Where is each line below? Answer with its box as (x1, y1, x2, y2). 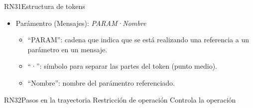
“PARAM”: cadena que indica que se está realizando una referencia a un (27, 34, 249, 45)
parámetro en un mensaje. (27, 44, 108, 54)
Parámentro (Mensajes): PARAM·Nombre (15, 17, 146, 28)
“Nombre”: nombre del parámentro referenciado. (27, 77, 175, 88)
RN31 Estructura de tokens (4, 1, 85, 11)
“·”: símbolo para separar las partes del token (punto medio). (27, 61, 218, 71)
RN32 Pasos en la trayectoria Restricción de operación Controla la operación (4, 94, 236, 105)
